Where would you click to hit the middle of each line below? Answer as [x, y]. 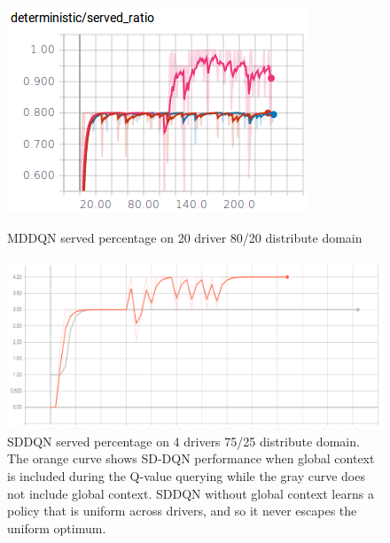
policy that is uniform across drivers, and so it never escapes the [182, 511]
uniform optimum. [57, 527]
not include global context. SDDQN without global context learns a [191, 493]
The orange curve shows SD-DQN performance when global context [191, 458]
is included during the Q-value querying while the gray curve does [186, 476]
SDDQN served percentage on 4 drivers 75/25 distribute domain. [183, 441]
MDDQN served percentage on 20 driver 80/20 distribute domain [185, 237]
